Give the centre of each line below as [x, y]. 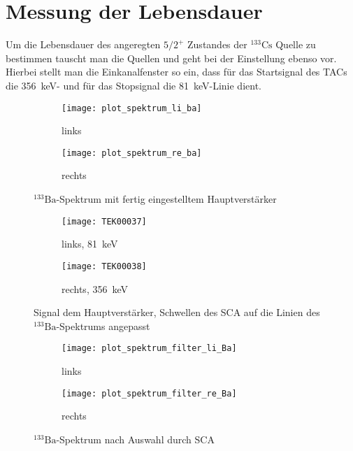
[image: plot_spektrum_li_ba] [132, 108]
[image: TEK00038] [104, 266]
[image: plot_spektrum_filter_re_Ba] [149, 393]
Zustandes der [217, 44]
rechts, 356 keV [95, 288]
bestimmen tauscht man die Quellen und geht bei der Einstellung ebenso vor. [171, 58]
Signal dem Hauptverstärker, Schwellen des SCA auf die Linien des [177, 312]
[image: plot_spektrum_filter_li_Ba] [149, 349]
